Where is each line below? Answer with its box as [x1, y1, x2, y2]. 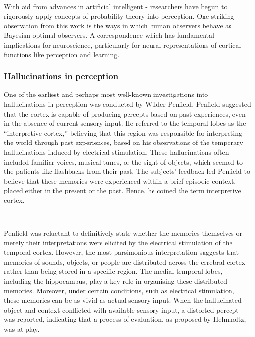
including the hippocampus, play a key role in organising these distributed [4, 276, 228, 286]
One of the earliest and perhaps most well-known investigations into [4, 89, 208, 99]
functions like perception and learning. [4, 49, 120, 59]
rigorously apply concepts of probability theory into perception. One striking [4, 11, 234, 21]
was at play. [4, 324, 40, 334]
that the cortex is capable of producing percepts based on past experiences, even [4, 108, 246, 119]
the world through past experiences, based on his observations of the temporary [4, 137, 243, 147]
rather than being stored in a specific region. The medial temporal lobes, [4, 266, 223, 276]
